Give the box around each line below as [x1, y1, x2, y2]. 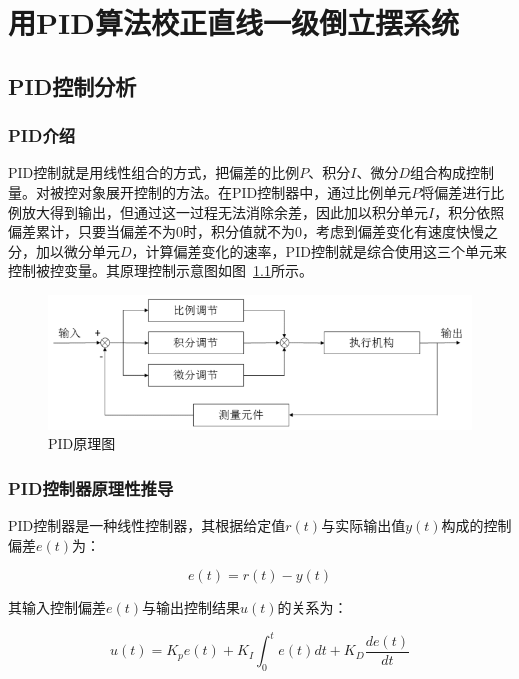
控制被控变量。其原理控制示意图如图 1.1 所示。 [8, 260, 313, 281]
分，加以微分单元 [8, 240, 120, 261]
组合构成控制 [410, 162, 495, 183]
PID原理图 [48, 433, 116, 454]
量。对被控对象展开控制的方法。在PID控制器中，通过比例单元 [8, 181, 412, 202]
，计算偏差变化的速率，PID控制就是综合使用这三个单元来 [131, 240, 507, 261]
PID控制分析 [8, 70, 137, 101]
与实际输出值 [321, 515, 406, 536]
